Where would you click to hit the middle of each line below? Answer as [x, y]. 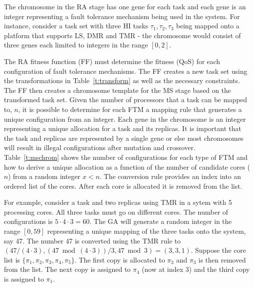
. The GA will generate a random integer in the [161, 221]
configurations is [28, 221]
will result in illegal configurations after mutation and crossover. [100, 147]
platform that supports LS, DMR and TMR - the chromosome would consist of [123, 35]
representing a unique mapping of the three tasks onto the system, [147, 231]
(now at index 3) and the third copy [196, 269]
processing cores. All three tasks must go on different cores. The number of [116, 211]
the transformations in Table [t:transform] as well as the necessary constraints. [122, 80]
